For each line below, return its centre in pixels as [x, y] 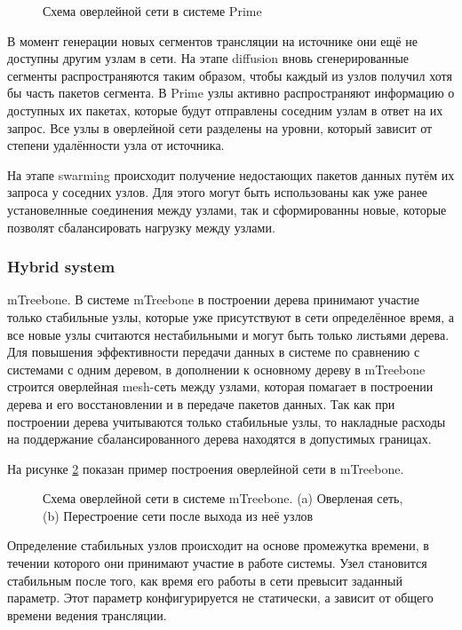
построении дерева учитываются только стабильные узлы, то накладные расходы [227, 421]
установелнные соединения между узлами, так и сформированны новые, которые [227, 209]
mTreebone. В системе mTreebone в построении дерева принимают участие [213, 299]
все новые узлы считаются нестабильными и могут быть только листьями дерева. [228, 334]
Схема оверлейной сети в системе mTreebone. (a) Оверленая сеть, [223, 498]
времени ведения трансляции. [87, 614]
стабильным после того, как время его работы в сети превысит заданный [205, 580]
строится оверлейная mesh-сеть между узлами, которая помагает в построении [220, 386]
